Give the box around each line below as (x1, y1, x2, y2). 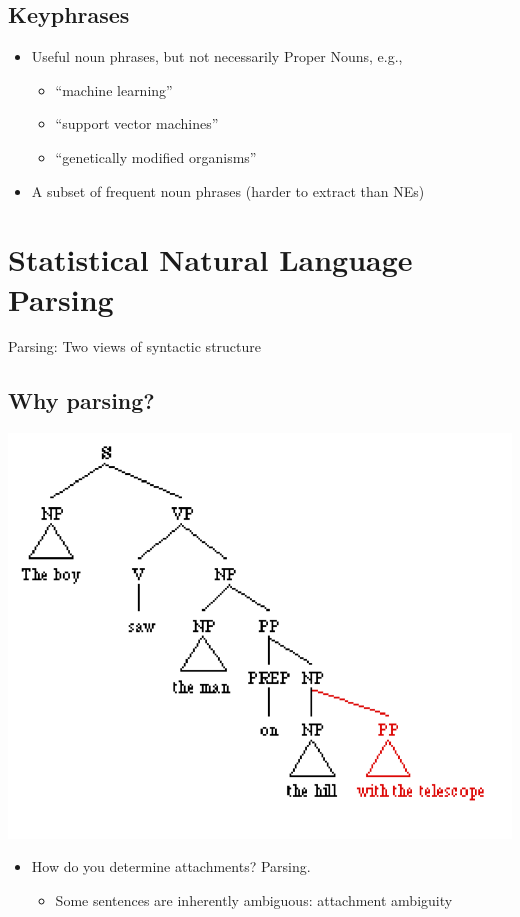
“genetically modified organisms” (55, 146, 257, 167)
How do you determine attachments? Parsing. (31, 856, 311, 877)
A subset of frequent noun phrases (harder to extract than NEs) (31, 180, 425, 201)
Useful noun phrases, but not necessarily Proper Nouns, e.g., (31, 46, 403, 67)
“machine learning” (55, 79, 173, 100)
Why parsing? (8, 385, 155, 416)
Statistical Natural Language (8, 239, 413, 280)
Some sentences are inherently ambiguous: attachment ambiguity (55, 889, 453, 910)
